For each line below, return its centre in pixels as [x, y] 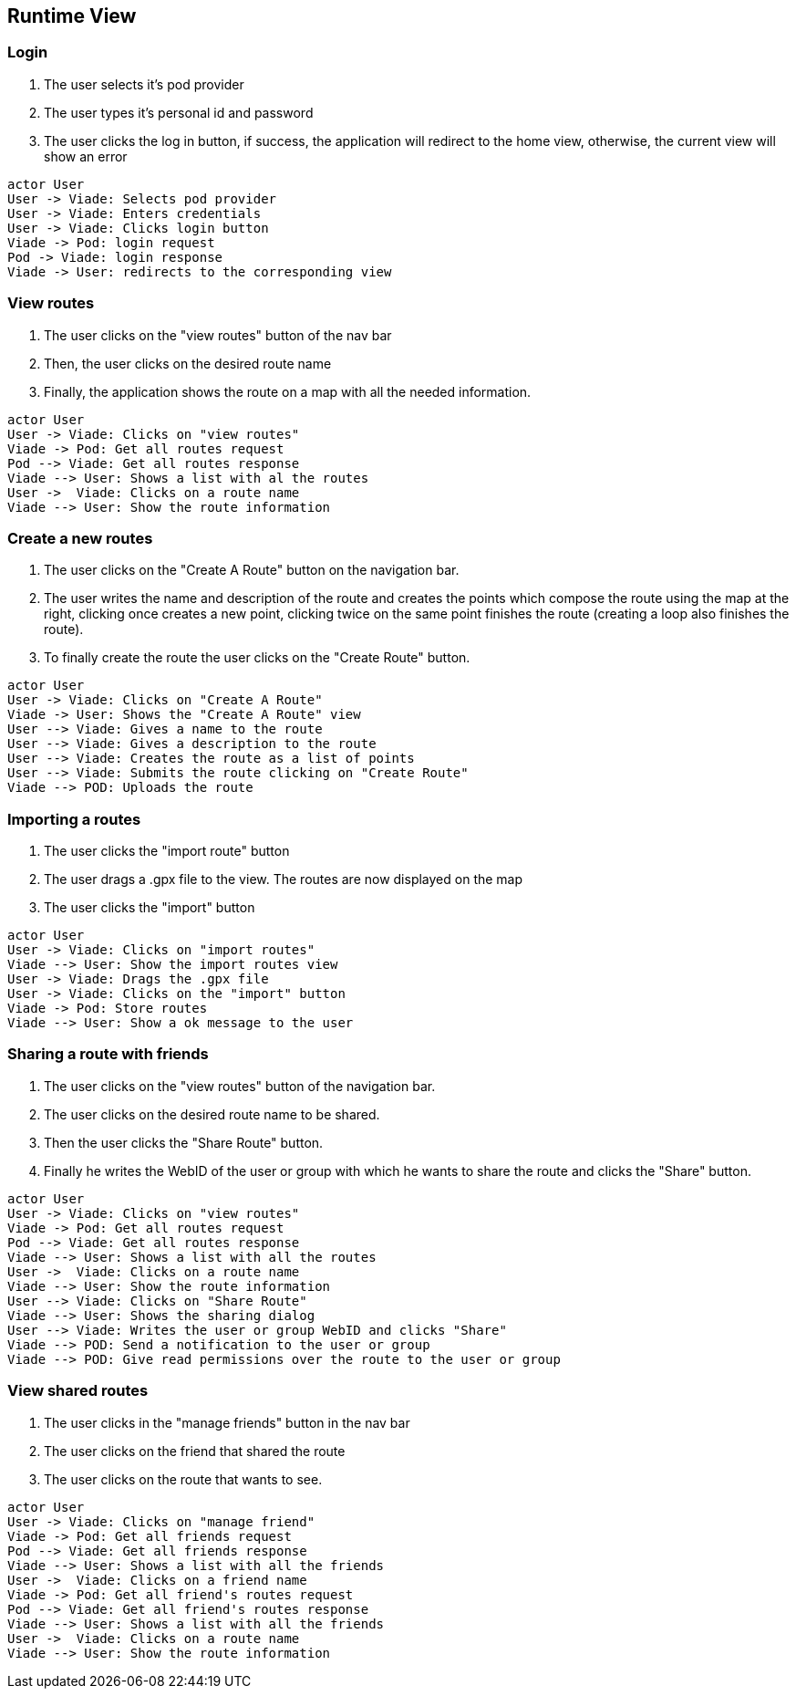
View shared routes [78, 1391]
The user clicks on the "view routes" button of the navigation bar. [240, 1086]
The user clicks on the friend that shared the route [195, 1451]
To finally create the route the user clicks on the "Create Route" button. [257, 658]
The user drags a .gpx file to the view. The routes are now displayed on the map [284, 879]
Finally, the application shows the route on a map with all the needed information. [288, 391]
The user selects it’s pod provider [144, 84]
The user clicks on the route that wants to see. [183, 1479]
